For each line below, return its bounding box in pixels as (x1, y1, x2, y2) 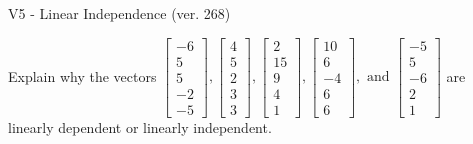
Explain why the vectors (8, 65, 157, 86)
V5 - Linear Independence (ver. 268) (8, 3, 231, 23)
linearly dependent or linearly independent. (8, 116, 272, 137)
